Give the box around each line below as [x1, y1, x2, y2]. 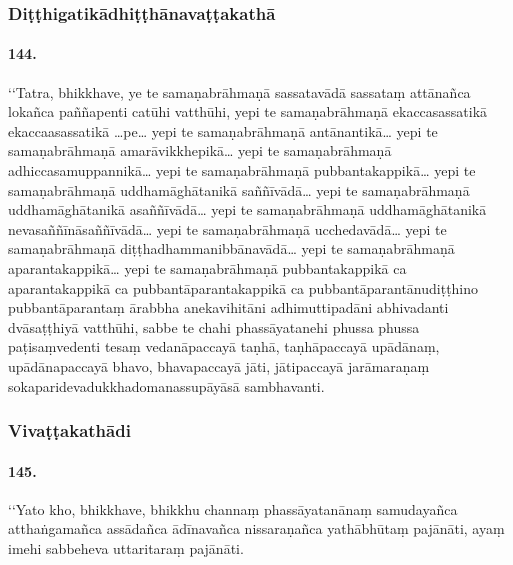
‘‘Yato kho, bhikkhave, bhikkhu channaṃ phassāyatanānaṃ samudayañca [8, 498, 458, 519]
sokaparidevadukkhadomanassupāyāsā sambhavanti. [8, 375, 325, 396]
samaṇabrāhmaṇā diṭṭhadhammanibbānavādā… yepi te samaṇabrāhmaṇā [8, 238, 455, 259]
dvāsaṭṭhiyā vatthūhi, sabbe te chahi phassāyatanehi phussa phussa [8, 316, 420, 337]
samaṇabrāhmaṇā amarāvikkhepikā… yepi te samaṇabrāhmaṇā [8, 140, 392, 161]
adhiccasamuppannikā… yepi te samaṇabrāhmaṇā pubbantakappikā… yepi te [8, 160, 476, 181]
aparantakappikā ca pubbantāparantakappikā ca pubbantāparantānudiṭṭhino [8, 277, 479, 298]
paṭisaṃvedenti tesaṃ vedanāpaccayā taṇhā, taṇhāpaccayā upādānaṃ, [8, 336, 440, 357]
